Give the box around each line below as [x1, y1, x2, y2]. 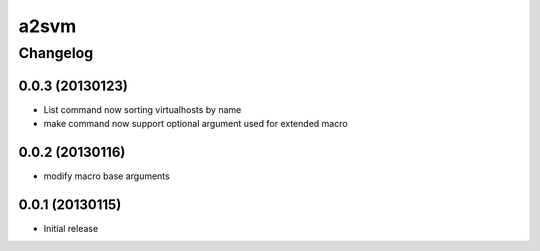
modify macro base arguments [43, 170, 170, 182]
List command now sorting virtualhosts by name [43, 103, 242, 115]
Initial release [43, 222, 99, 234]
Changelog [18, 44, 94, 62]
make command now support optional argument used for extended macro [43, 118, 349, 130]
